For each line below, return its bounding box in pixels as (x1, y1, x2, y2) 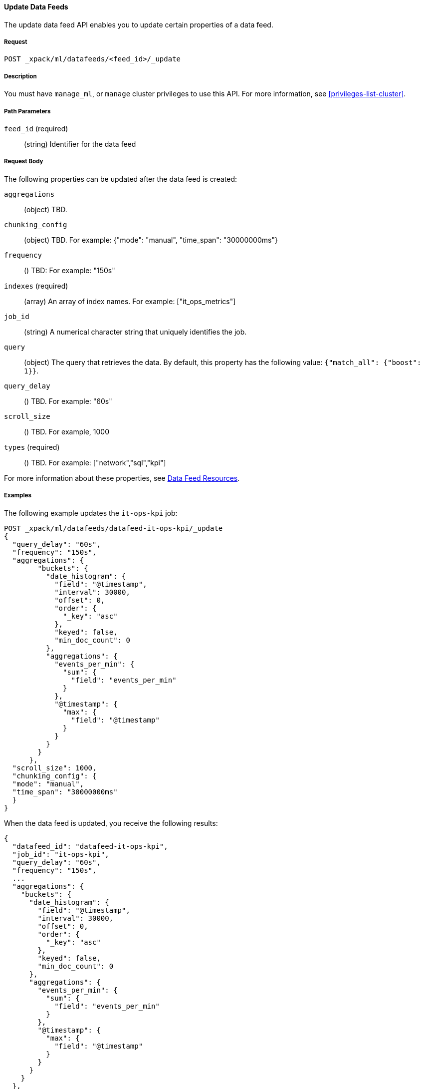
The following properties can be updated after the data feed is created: (4, 174, 237, 183)
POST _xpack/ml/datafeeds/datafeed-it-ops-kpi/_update (4, 524, 223, 532)
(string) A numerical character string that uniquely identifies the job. (24, 327, 247, 336)
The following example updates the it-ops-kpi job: (4, 508, 178, 517)
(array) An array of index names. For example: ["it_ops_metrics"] (24, 297, 236, 306)
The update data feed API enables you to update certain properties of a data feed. (4, 20, 273, 29)
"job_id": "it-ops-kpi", (12, 850, 109, 858)
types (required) (4, 442, 60, 451)
